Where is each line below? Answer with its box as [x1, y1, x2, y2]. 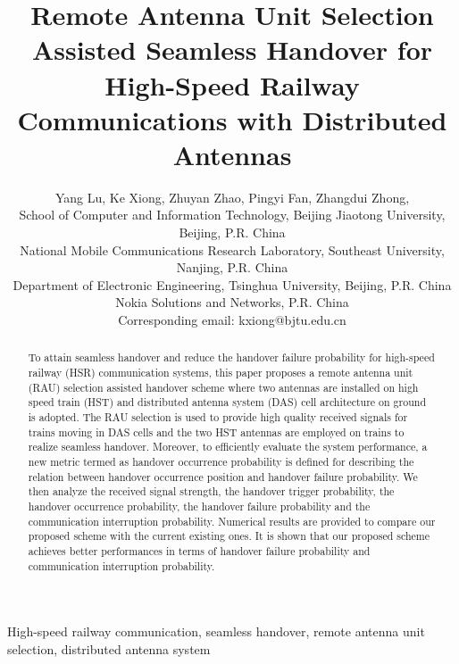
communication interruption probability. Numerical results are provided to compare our [28, 513, 436, 528]
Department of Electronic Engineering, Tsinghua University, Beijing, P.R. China [13, 275, 452, 294]
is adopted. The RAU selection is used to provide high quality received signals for [28, 410, 408, 425]
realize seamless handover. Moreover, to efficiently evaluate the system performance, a [28, 439, 428, 454]
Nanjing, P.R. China [176, 258, 288, 277]
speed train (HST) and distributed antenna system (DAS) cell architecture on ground [28, 394, 426, 410]
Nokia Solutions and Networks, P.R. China [115, 293, 349, 311]
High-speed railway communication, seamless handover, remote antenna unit [7, 622, 425, 641]
